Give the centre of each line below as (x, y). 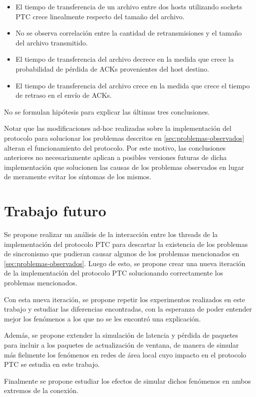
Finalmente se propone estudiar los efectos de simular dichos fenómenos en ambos (128, 380)
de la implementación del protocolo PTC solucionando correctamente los (114, 273)
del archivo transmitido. (52, 42)
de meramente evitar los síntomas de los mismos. (78, 177)
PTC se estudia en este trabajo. (52, 364)
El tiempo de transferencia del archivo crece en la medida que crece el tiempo (133, 85)
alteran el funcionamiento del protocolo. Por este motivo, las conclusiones (115, 147)
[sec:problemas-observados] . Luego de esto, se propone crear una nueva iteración (125, 263)
